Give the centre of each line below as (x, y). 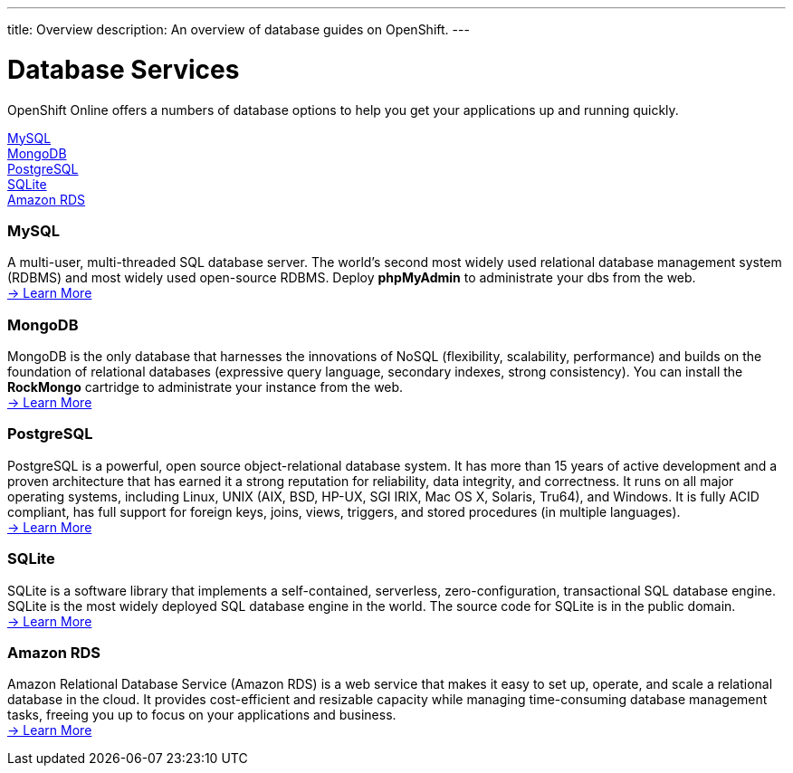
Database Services (124, 69)
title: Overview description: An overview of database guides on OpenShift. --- (239, 29)
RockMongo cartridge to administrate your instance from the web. (205, 387)
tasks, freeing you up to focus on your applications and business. (202, 715)
